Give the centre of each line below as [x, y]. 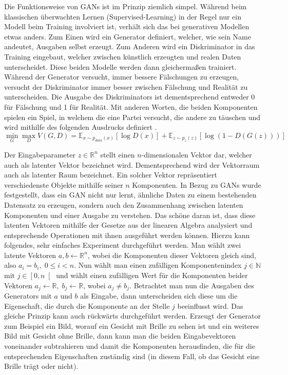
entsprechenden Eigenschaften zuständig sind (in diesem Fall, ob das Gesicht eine [132, 356]
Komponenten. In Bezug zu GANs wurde [197, 184]
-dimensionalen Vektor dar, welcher [197, 154]
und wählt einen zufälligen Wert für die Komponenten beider [152, 275]
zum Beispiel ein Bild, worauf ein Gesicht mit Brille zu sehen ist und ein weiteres [132, 325]
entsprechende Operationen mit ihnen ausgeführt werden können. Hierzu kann [127, 235]
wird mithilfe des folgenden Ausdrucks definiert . [81, 127]
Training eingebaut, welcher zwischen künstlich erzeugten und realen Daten [123, 56]
